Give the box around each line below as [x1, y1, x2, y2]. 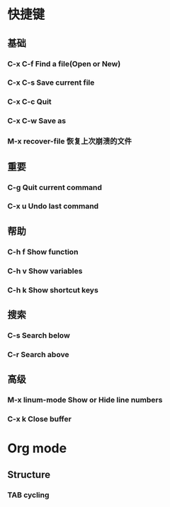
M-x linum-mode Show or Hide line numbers [7, 395, 163, 405]
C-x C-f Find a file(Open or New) [7, 58, 121, 68]
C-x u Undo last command [7, 201, 99, 211]
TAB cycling [7, 490, 50, 500]
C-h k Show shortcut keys [7, 285, 99, 295]
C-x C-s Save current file [7, 78, 95, 87]
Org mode [7, 440, 67, 457]
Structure [7, 469, 51, 481]
